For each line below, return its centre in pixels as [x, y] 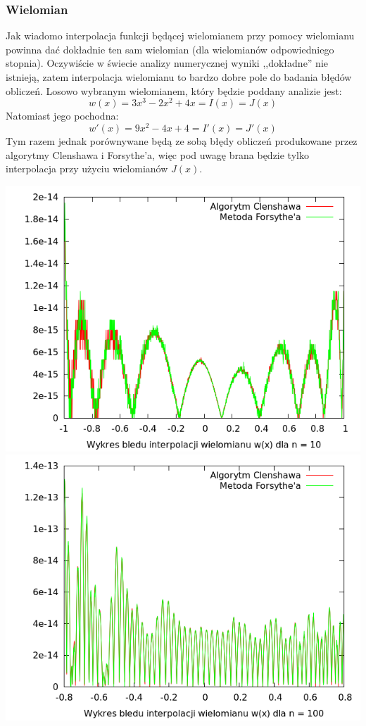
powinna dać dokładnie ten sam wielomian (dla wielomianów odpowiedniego [170, 49]
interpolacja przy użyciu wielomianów [87, 168]
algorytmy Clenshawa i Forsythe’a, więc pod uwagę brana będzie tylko [157, 154]
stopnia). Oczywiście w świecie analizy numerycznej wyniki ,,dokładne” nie [167, 63]
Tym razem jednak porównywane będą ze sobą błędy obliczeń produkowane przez [182, 140]
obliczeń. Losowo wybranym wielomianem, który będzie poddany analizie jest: [174, 90]
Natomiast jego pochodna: [62, 116]
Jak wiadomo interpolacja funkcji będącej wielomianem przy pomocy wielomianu [180, 36]
